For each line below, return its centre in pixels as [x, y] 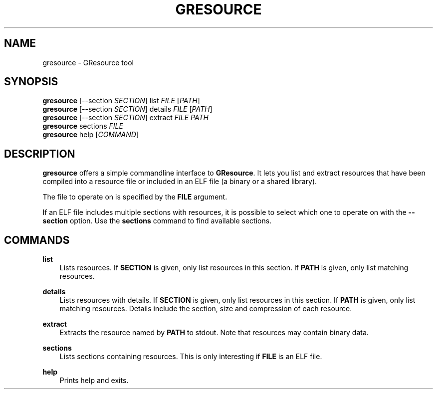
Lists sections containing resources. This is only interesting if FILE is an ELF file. [191, 357]
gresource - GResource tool [88, 62]
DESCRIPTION [40, 154]
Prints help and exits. [94, 381]
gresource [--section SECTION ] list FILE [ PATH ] [121, 101]
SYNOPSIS [31, 82]
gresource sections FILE [83, 126]
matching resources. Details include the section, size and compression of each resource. [206, 309]
